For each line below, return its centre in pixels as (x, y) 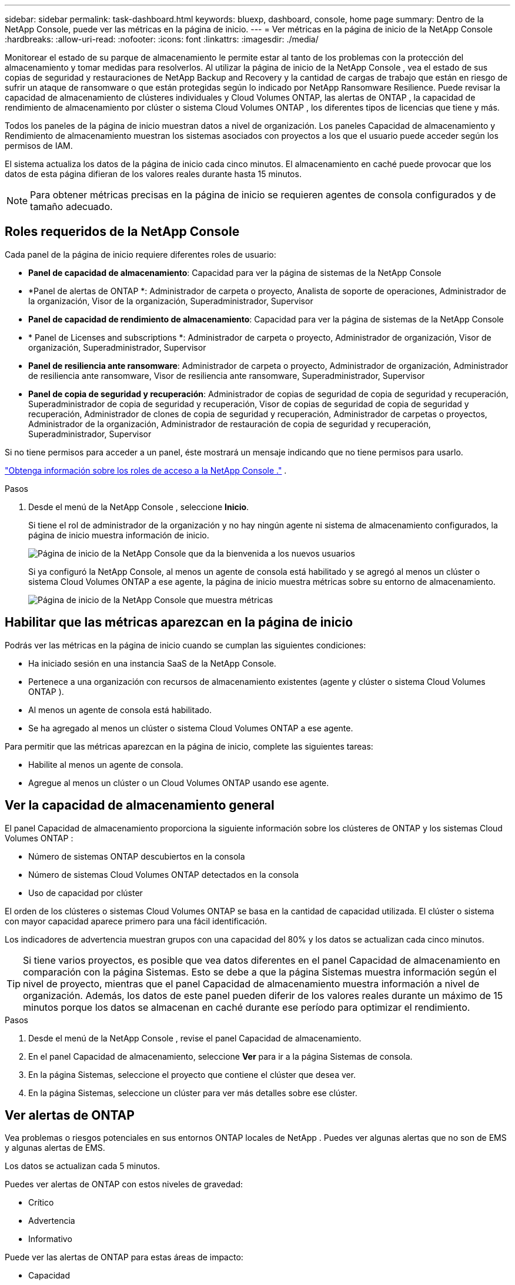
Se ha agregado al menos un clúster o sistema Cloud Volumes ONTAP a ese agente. (191, 728)
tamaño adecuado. (71, 207)
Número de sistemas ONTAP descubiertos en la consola (137, 856)
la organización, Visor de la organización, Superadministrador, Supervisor (171, 301)
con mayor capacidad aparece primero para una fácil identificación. (136, 921)
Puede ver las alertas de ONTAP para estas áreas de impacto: (124, 1257)
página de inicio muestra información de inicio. (119, 535)
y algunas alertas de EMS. (55, 1148)
